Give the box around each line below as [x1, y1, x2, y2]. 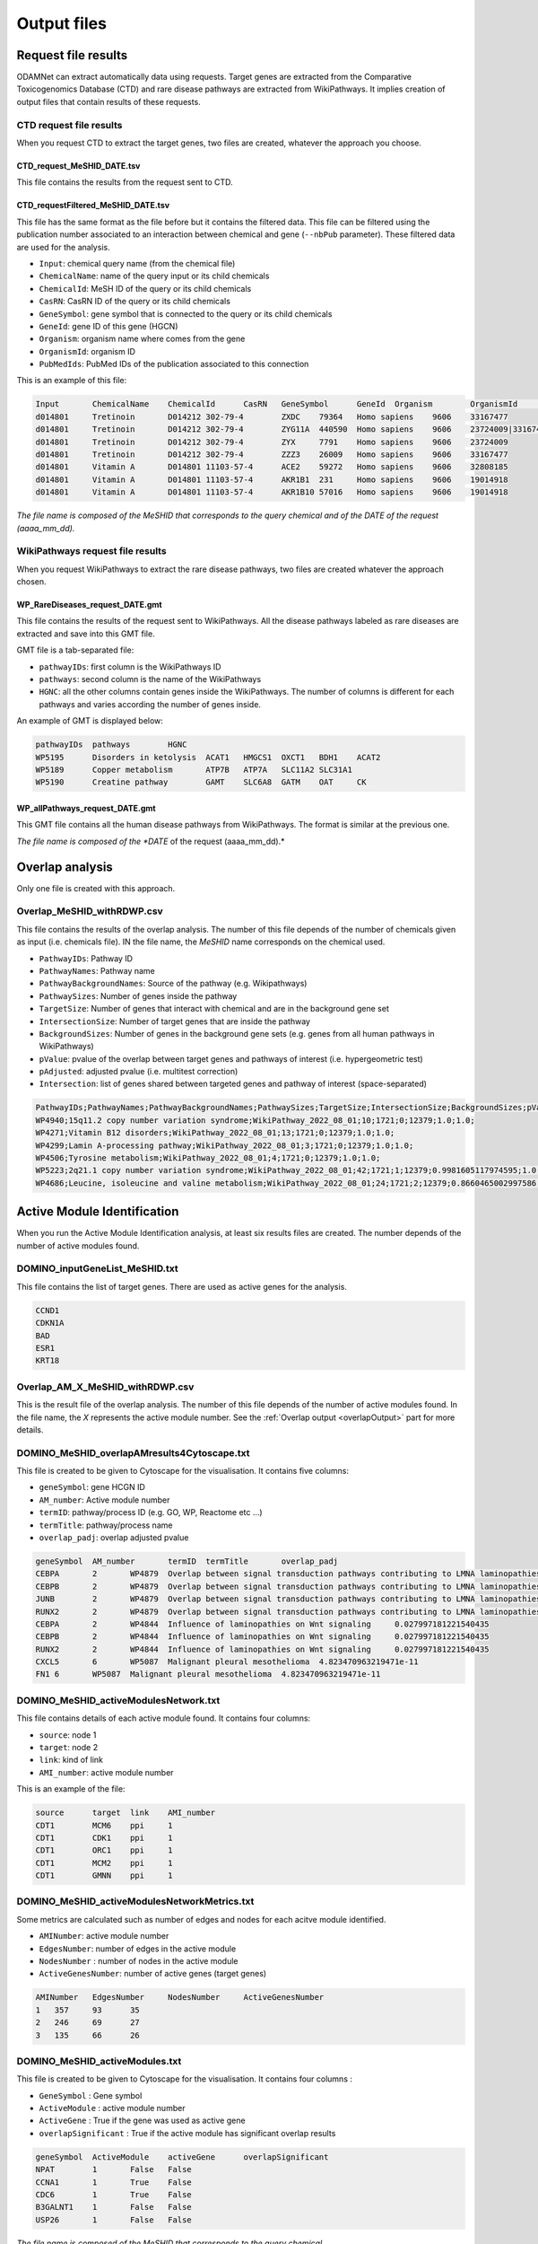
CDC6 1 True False [35, 2190, 192, 2200]
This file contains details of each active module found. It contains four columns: [16, 1713, 311, 1723]
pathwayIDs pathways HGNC [35, 740, 187, 749]
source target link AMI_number [35, 1808, 215, 1818]
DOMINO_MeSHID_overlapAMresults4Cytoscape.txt [16, 1446, 250, 1459]
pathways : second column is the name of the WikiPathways [39, 674, 262, 685]
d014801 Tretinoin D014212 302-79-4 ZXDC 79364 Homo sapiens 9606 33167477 [35, 411, 508, 422]
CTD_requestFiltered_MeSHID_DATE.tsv [16, 200, 170, 211]
